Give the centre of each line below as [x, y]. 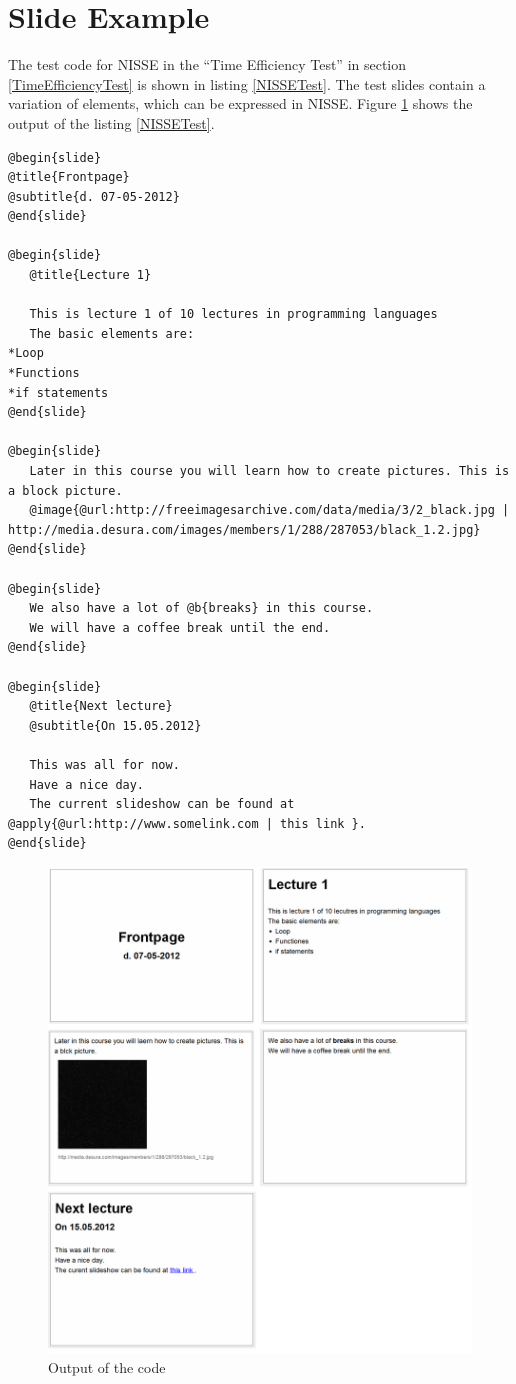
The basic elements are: [112, 333]
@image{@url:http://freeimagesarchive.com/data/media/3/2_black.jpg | [269, 510]
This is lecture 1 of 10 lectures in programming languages [233, 314]
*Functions [44, 373]
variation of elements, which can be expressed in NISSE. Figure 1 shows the [240, 103]
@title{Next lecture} [101, 706]
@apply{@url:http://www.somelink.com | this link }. [187, 823]
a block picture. [65, 490]
